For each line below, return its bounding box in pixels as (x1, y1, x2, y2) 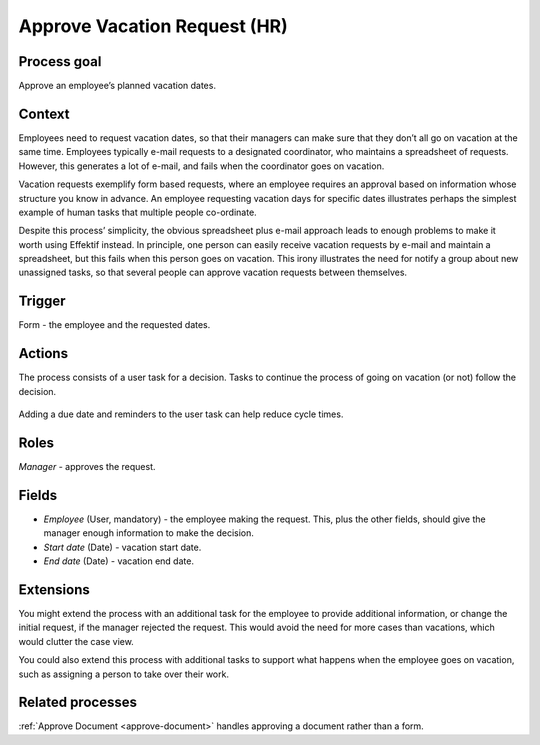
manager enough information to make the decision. (43, 527, 255, 539)
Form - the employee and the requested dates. (18, 319, 211, 331)
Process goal (18, 53, 102, 70)
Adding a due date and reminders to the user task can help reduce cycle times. (18, 408, 344, 420)
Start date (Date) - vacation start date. (43, 541, 202, 553)
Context (18, 105, 70, 122)
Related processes (18, 694, 137, 711)
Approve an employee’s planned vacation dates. (18, 80, 217, 92)
